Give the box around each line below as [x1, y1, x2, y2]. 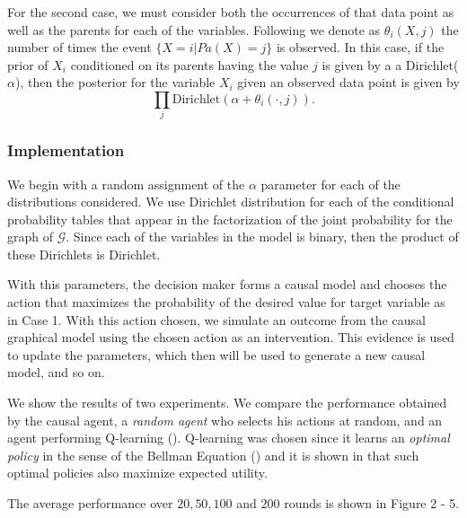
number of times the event [7, 38, 152, 57]
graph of [7, 227, 54, 246]
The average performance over [7, 494, 173, 513]
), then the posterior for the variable [14, 73, 216, 92]
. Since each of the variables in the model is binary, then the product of [66, 227, 459, 246]
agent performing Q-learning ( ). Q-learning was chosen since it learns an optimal [7, 428, 450, 447]
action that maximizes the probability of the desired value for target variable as [7, 293, 445, 312]
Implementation [7, 139, 125, 162]
